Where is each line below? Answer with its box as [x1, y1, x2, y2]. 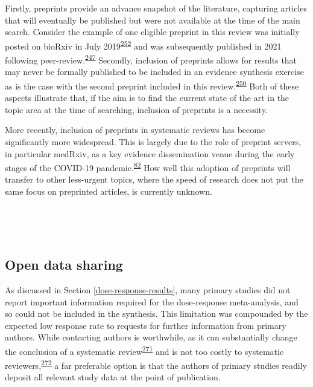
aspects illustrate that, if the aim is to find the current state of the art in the [5, 91, 289, 104]
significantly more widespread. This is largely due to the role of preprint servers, [5, 135, 302, 148]
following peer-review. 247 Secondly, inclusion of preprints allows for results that [5, 52, 297, 66]
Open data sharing [5, 255, 123, 274]
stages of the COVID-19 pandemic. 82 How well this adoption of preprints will [5, 160, 291, 174]
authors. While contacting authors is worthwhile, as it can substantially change [5, 331, 297, 343]
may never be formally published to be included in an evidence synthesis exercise [5, 65, 304, 78]
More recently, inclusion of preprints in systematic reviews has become [5, 123, 265, 136]
